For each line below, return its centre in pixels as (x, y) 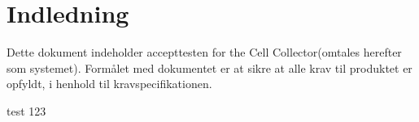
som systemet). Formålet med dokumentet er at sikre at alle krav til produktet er (209, 67)
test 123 (26, 110)
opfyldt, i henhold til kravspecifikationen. (109, 84)
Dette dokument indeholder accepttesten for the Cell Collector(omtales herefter (204, 52)
